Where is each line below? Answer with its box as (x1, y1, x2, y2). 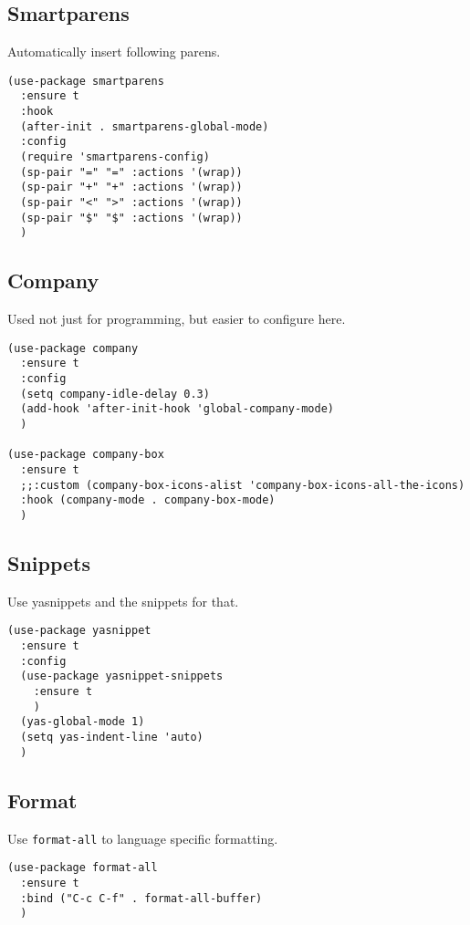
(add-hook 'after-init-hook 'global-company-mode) (20, 402, 334, 416)
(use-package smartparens (7, 74, 164, 88)
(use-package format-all (7, 861, 158, 875)
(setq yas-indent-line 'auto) (20, 731, 204, 744)
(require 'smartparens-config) (20, 151, 210, 164)
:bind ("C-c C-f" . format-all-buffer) (20, 891, 263, 905)
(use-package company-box (7, 448, 164, 462)
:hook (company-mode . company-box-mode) (20, 494, 276, 507)
